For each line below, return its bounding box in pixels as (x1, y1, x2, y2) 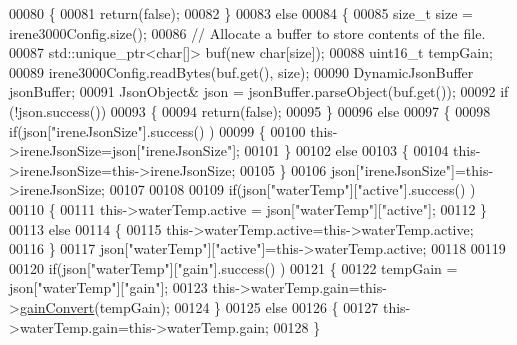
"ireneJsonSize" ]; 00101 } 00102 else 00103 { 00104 (140, 140, 449, 161)
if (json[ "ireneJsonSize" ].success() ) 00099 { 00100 (9, 120, 306, 141)
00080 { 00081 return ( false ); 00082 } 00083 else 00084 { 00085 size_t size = (9, 3, 473, 23)
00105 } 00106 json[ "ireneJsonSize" (239, 159, 452, 180)
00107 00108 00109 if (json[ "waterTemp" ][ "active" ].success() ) (109, 179, 476, 200)
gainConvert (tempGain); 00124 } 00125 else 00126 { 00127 (19, 296, 379, 317)
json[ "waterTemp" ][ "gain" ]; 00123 (9, 277, 208, 298)
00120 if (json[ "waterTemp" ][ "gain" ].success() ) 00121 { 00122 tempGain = (9, 257, 458, 278)
